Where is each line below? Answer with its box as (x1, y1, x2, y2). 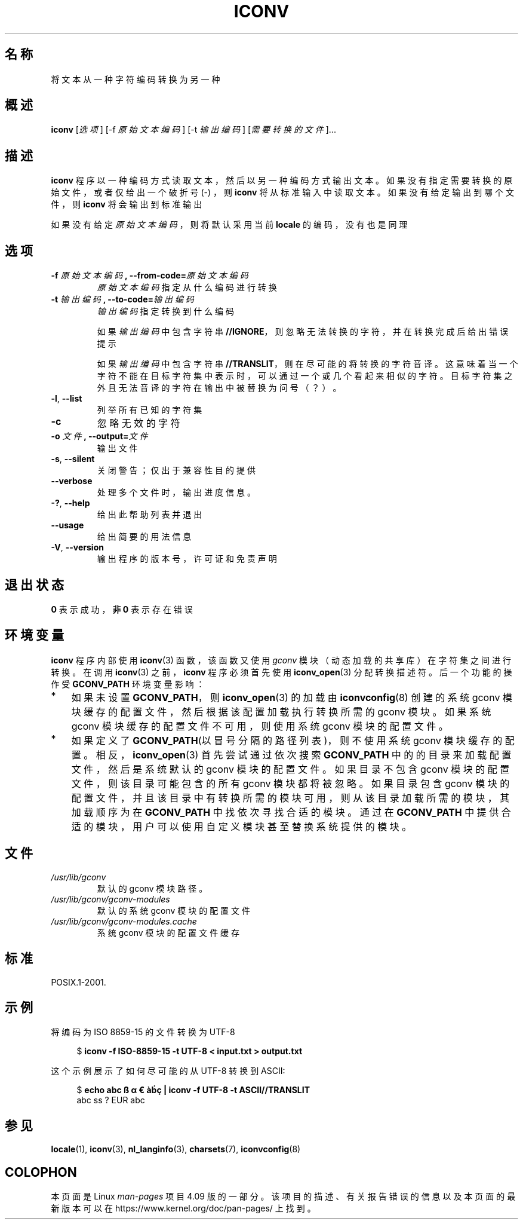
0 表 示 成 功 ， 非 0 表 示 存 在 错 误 (51, 604, 193, 614)
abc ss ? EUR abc (76, 1095, 145, 1106)
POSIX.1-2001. (51, 977, 106, 987)
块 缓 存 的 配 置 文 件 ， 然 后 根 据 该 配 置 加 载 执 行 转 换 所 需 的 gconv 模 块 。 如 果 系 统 (71, 705, 491, 718)
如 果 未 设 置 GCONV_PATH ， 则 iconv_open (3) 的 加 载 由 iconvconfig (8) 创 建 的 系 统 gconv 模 (71, 691, 512, 703)
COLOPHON (5, 1164, 77, 1180)
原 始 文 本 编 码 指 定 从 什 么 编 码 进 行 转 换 (97, 282, 277, 293)
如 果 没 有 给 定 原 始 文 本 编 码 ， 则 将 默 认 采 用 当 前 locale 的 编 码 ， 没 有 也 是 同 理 (51, 219, 408, 230)
